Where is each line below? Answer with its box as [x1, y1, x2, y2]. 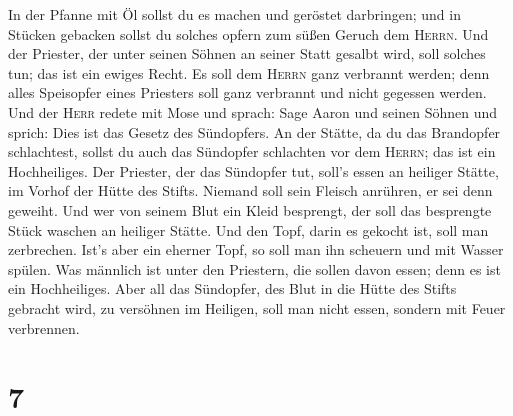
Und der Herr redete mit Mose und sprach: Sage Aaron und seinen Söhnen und [8, 101, 498, 122]
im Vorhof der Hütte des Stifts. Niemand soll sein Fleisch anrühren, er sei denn [8, 180, 493, 201]
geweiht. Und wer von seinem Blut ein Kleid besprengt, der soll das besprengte [8, 199, 492, 220]
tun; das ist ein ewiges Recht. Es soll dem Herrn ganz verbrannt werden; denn [8, 62, 490, 83]
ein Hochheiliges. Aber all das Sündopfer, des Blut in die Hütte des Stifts [8, 278, 457, 299]
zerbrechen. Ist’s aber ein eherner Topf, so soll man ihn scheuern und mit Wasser [8, 239, 504, 260]
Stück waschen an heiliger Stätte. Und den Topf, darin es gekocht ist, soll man [8, 219, 489, 240]
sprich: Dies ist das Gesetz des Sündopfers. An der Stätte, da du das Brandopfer [8, 121, 501, 142]
